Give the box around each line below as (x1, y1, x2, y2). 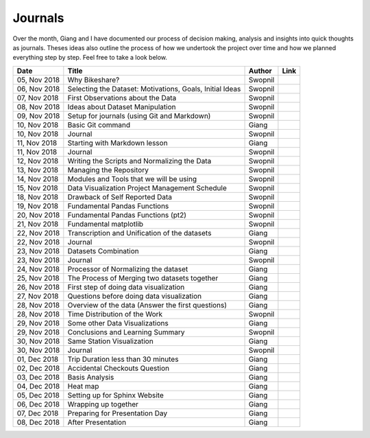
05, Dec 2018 (16, 390, 60, 400)
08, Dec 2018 (16, 417, 60, 427)
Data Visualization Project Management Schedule (67, 183, 227, 192)
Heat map (67, 381, 99, 391)
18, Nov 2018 (16, 192, 58, 202)
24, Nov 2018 (16, 264, 60, 274)
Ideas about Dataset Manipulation (67, 102, 176, 111)
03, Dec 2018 (16, 372, 60, 382)
